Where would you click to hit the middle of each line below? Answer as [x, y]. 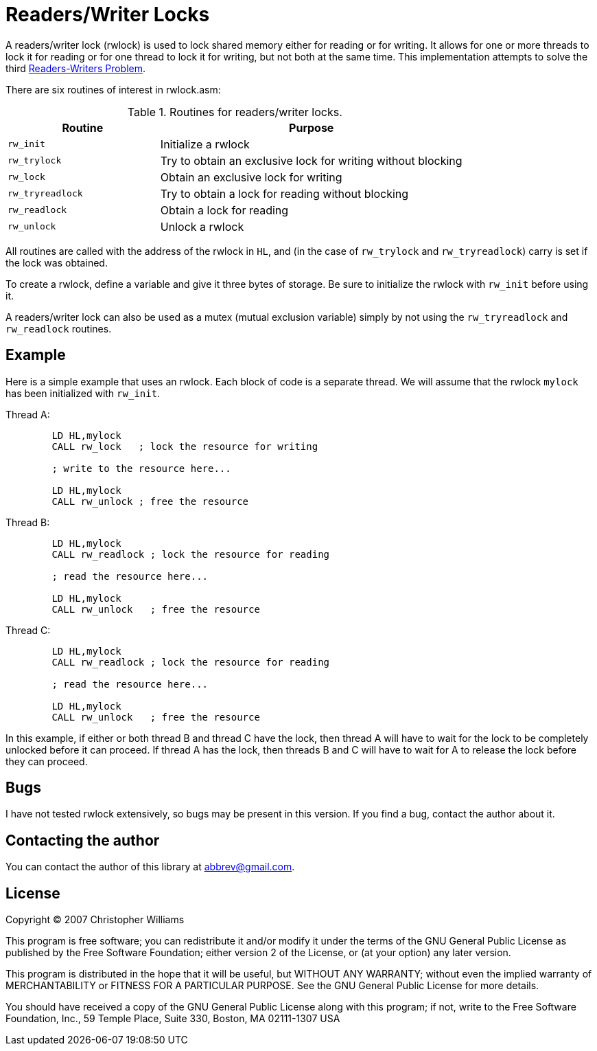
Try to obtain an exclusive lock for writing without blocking [311, 160]
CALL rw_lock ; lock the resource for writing [185, 446]
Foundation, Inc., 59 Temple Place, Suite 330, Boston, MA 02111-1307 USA [173, 1019]
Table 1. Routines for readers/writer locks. [235, 112]
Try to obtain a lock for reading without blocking [284, 193]
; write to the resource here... [141, 468]
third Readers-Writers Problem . [76, 68]
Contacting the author [83, 840]
